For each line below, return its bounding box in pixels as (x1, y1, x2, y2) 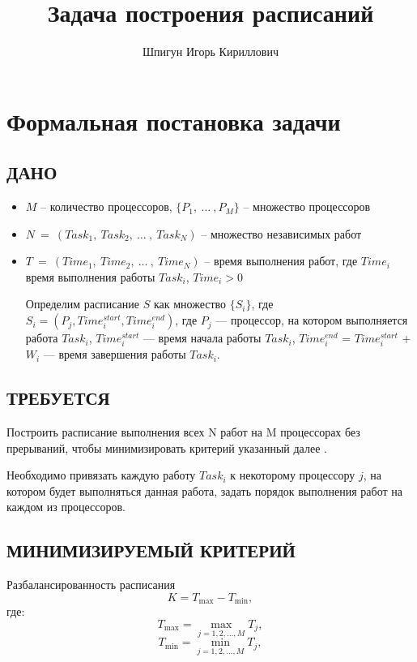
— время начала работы (143, 329, 262, 346)
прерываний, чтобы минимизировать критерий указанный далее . (6, 439, 327, 456)
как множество (153, 295, 227, 312)
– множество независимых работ (201, 225, 362, 242)
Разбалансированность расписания (6, 576, 176, 593)
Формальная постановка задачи (6, 104, 341, 137)
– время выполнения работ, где (204, 252, 358, 269)
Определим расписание (25, 295, 139, 312)
